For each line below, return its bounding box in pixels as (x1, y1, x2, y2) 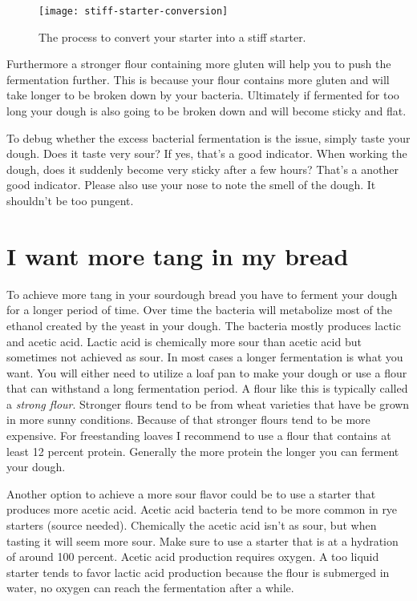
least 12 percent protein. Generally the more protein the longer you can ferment (6, 442, 399, 459)
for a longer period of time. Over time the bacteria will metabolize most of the (6, 301, 392, 318)
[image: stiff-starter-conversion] (38, 6, 229, 17)
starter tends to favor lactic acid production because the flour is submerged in (6, 563, 390, 580)
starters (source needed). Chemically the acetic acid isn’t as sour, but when (6, 517, 377, 534)
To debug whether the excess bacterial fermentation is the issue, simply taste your (6, 129, 411, 146)
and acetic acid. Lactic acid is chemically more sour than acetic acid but (6, 333, 362, 349)
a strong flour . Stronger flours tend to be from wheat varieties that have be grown (6, 395, 410, 412)
